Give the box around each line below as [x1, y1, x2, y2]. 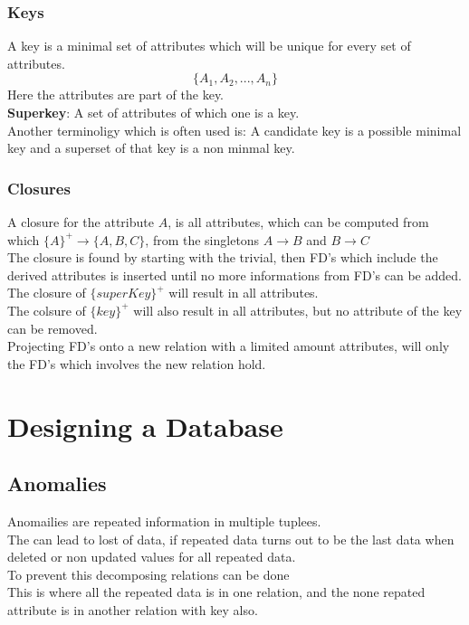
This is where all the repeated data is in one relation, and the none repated [7, 582, 426, 601]
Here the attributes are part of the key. [7, 85, 225, 104]
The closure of [7, 283, 86, 302]
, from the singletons [145, 230, 260, 249]
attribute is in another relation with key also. [7, 600, 258, 619]
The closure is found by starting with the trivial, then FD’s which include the [7, 248, 438, 267]
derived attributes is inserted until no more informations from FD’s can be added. [7, 265, 462, 284]
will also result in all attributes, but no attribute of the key [133, 300, 463, 319]
